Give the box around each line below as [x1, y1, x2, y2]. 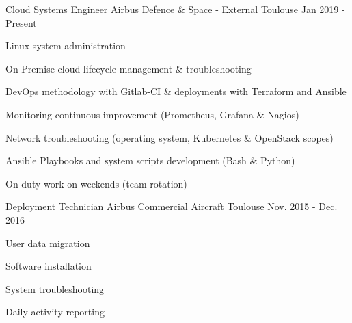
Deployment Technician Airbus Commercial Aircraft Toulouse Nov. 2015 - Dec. [5, 199, 338, 214]
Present [5, 15, 37, 29]
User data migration [5, 235, 90, 250]
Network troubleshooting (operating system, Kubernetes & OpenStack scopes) [5, 130, 334, 144]
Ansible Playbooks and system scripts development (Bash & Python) [5, 153, 295, 168]
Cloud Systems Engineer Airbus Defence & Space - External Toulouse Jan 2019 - [5, 2, 345, 16]
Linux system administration [5, 38, 126, 53]
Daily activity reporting [5, 305, 105, 319]
